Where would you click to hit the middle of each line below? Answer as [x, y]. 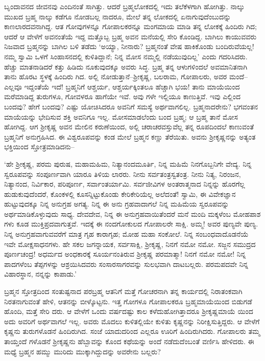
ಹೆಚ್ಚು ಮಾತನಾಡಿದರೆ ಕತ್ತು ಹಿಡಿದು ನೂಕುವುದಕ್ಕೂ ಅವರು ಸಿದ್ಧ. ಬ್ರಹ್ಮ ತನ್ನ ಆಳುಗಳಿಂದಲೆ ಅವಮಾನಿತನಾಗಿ [126, 66]
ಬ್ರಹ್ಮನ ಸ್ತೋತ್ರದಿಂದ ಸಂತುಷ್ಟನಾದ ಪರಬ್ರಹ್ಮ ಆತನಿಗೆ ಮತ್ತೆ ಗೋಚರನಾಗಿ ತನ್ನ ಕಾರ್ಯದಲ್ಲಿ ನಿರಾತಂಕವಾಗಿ [123, 291]
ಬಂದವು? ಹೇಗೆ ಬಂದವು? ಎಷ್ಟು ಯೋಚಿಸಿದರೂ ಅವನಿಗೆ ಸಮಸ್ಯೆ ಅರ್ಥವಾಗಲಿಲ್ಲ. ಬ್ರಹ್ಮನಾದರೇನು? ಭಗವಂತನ [131, 106]
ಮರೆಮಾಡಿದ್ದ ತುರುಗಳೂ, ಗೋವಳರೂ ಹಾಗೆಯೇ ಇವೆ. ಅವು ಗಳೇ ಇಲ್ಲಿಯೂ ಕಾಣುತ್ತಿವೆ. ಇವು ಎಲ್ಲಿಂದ [122, 96]
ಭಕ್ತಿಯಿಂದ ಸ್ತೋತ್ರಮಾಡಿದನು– [39, 146]
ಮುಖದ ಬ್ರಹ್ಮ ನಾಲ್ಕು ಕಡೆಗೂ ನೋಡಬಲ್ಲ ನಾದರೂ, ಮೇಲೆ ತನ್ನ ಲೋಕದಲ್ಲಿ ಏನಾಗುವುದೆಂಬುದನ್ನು [118, 16]
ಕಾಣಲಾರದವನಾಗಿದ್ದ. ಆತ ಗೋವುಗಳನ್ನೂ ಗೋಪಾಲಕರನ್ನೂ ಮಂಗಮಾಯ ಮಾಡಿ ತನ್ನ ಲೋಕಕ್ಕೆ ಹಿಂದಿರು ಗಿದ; [130, 26]
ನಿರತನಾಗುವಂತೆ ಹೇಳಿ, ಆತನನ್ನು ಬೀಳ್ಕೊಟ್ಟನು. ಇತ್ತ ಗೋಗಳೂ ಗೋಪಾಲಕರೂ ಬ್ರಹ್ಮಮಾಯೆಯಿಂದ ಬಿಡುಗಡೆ [128, 301]
